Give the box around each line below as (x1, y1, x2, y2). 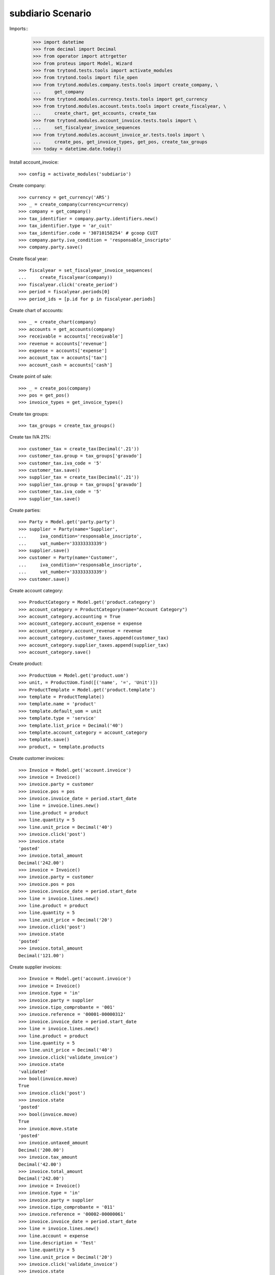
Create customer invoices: (9, 755, 65, 761)
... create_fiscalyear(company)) (18, 274, 113, 280)
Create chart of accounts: (9, 308, 64, 314)
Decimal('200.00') (18, 1147, 65, 1153)
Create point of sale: (9, 373, 52, 379)
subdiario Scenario (9, 8, 92, 19)
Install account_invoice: (9, 159, 59, 165)
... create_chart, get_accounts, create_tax (33, 110, 157, 116)
